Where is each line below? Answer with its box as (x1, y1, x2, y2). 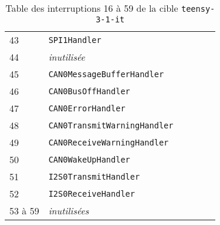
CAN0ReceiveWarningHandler (48, 137, 169, 147)
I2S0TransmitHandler (48, 171, 140, 181)
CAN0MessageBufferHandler (48, 69, 164, 79)
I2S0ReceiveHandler (48, 188, 135, 198)
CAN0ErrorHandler (48, 103, 126, 113)
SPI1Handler (48, 35, 101, 45)
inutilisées (48, 204, 89, 217)
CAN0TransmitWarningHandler (48, 120, 174, 130)
